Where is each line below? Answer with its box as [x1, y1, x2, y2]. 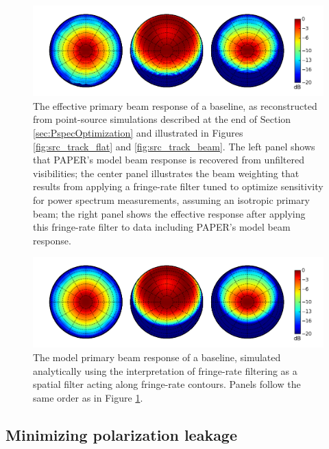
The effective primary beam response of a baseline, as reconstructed [33, 98, 317, 113]
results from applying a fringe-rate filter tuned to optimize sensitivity [33, 179, 324, 194]
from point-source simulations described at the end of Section [33, 112, 291, 126]
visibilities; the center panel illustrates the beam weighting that [33, 165, 300, 180]
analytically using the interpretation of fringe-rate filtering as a [33, 363, 297, 378]
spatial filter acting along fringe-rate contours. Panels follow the [33, 377, 301, 391]
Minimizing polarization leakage [5, 424, 238, 445]
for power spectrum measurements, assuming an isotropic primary [33, 192, 310, 207]
